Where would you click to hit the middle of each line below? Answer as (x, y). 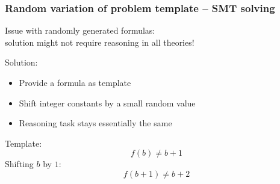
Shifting (19, 164)
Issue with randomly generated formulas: (80, 30)
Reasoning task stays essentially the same (95, 123)
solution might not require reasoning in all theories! (100, 42)
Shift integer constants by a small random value (107, 103)
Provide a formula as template (75, 82)
